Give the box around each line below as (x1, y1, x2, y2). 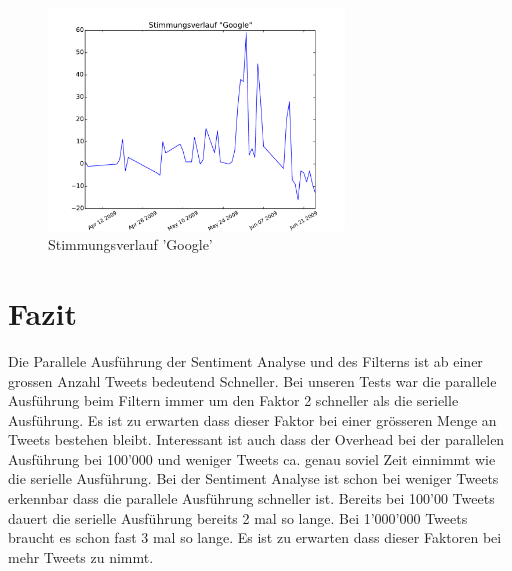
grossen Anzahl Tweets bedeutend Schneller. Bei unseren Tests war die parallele (8, 370, 497, 391)
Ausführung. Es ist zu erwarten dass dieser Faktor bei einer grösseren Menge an (8, 409, 497, 430)
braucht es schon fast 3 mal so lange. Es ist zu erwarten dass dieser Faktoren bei (8, 527, 502, 548)
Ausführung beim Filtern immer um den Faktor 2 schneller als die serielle (8, 390, 459, 411)
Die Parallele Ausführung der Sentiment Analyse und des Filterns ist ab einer (8, 350, 483, 371)
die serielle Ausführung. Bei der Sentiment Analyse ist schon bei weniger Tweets (8, 468, 499, 489)
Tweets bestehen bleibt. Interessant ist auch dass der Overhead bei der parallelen (8, 429, 505, 450)
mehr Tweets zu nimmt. (8, 546, 154, 567)
